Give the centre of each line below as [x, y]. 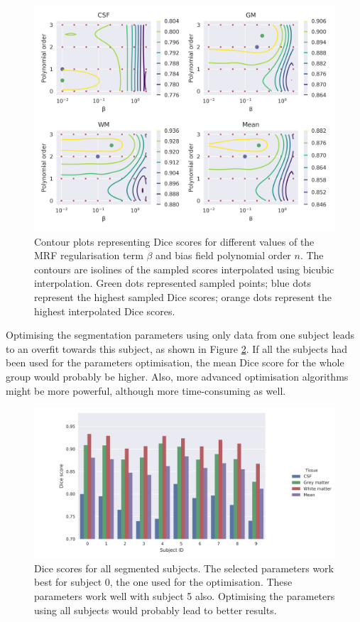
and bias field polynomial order [223, 255]
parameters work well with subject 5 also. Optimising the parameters [185, 595]
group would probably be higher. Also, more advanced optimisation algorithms [177, 376]
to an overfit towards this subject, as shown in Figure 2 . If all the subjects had [177, 348]
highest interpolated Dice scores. [105, 311]
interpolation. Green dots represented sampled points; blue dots [173, 283]
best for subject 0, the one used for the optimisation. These [163, 582]
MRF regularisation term [89, 255]
